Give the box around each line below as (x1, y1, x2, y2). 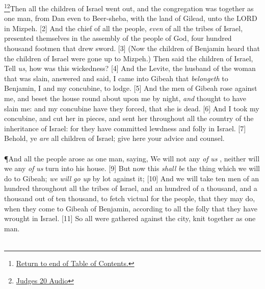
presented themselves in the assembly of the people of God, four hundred (4, 33, 232, 43)
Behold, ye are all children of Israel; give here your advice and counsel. (4, 133, 225, 143)
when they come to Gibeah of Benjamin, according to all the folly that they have (4, 203, 257, 213)
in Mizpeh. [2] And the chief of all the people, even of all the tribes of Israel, (4, 22, 243, 33)
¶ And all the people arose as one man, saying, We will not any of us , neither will (4, 153, 260, 163)
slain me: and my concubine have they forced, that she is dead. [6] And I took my (4, 103, 259, 113)
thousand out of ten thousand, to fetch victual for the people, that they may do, (4, 192, 255, 203)
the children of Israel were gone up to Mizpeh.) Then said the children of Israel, (4, 53, 253, 63)
